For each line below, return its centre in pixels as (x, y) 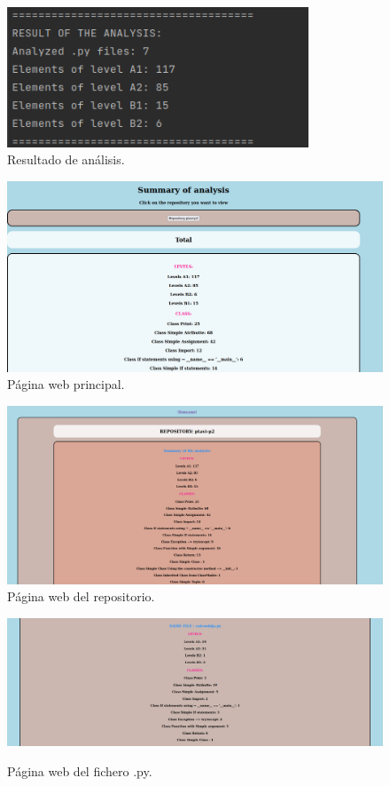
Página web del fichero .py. (80, 770)
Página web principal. (66, 384)
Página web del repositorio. (81, 596)
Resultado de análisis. (66, 159)
